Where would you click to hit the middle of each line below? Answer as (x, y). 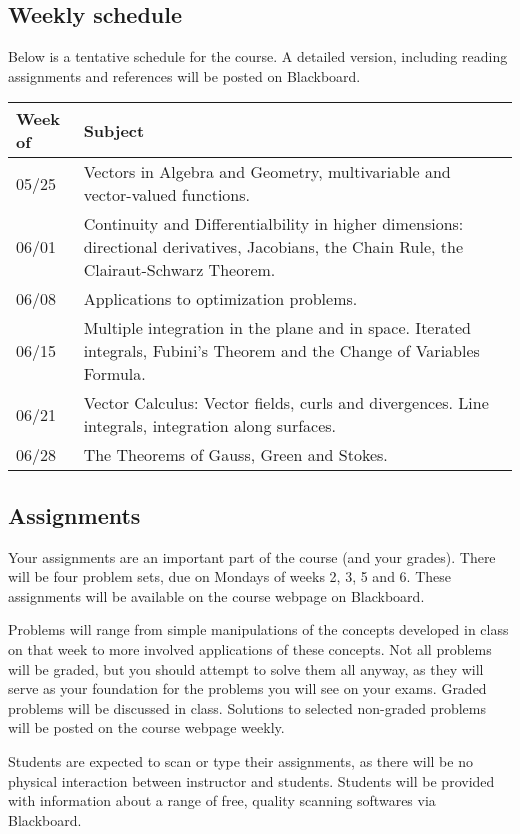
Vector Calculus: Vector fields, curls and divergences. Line (286, 403)
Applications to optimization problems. (220, 299)
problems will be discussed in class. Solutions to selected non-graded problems (247, 707)
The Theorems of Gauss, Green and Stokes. (235, 455)
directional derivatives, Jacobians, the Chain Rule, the (273, 247)
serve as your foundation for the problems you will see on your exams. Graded (247, 688)
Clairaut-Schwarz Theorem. (179, 270)
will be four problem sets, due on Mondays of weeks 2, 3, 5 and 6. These (229, 576)
